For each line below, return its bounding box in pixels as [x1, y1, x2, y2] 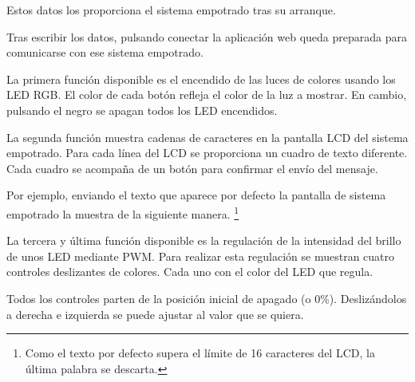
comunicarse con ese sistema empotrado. [6, 44, 204, 61]
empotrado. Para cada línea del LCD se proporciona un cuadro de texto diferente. [6, 144, 408, 161]
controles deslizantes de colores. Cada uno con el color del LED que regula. [6, 263, 373, 280]
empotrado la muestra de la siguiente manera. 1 [6, 203, 239, 222]
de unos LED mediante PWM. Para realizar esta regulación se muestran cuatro [6, 247, 395, 264]
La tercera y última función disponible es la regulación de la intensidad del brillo [6, 232, 401, 249]
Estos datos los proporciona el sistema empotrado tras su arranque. [6, 2, 336, 18]
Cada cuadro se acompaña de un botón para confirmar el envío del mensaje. [6, 159, 378, 176]
